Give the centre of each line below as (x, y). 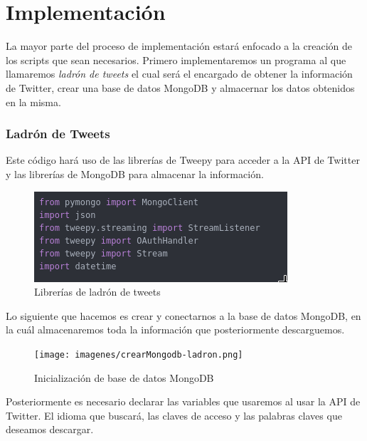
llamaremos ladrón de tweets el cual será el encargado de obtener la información (179, 74)
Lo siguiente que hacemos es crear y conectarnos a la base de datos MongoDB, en (183, 315)
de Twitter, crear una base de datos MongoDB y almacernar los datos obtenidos (180, 87)
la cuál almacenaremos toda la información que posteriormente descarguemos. (175, 330)
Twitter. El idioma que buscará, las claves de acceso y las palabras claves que (174, 415)
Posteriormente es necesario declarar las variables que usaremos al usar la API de (183, 401)
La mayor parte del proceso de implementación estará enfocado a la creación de (179, 46)
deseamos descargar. (50, 429)
